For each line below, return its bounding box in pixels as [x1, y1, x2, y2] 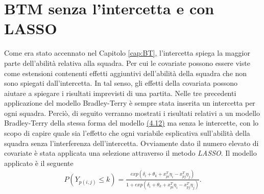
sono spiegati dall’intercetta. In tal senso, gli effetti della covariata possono [4, 78, 238, 88]
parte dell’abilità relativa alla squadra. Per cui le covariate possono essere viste [4, 57, 250, 68]
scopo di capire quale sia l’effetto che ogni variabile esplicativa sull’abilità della [4, 128, 250, 138]
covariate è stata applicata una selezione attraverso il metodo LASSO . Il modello [4, 148, 257, 158]
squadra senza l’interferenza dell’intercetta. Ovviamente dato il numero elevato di [4, 137, 259, 148]
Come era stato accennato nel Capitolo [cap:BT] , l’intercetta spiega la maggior [4, 47, 250, 58]
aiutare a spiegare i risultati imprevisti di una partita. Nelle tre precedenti [4, 87, 236, 98]
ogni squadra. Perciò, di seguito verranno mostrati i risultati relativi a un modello [4, 107, 260, 118]
